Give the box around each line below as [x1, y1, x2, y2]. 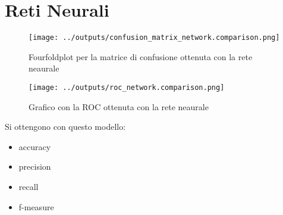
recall [18, 180, 39, 192]
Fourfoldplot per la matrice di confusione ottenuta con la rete [29, 50, 253, 63]
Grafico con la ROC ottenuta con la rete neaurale [29, 100, 209, 113]
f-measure [18, 200, 54, 213]
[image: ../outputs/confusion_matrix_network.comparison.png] [29, 33, 280, 42]
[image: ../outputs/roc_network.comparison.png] [29, 83, 225, 92]
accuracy [18, 140, 51, 152]
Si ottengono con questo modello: [5, 120, 126, 133]
